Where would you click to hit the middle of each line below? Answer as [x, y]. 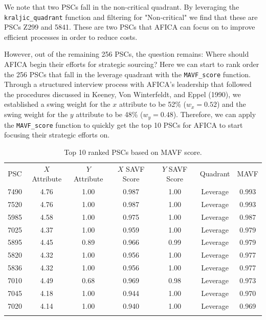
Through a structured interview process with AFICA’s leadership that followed [128, 84]
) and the [231, 104]
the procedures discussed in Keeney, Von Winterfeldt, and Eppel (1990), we [123, 94]
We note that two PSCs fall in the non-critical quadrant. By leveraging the [122, 7]
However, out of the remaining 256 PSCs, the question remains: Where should [127, 54]
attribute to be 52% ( [152, 104]
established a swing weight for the [57, 104]
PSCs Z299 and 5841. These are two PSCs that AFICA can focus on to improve [130, 27]
